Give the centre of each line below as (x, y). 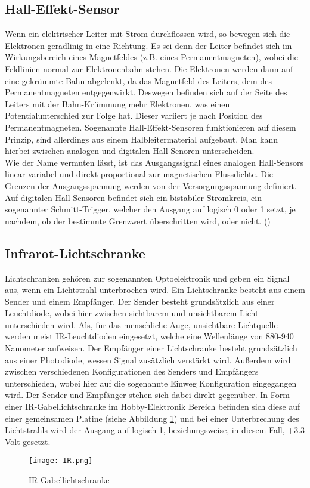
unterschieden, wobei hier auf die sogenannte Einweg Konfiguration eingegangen (151, 383)
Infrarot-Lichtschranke (75, 253)
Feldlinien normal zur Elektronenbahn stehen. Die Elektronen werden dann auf (149, 68)
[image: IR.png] (61, 461)
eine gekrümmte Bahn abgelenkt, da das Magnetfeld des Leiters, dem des (138, 80)
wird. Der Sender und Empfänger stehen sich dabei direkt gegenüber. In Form (147, 395)
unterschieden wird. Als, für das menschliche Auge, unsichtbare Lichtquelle (141, 324)
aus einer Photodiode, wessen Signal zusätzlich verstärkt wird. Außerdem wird (148, 359)
